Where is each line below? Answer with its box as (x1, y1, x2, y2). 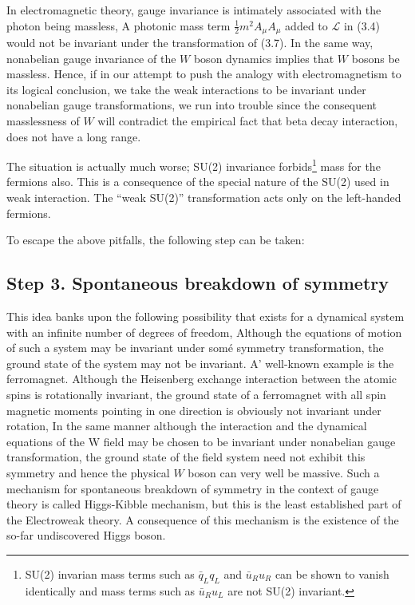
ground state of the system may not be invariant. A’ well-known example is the (6, 354, 394, 371)
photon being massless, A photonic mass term (6, 17, 231, 34)
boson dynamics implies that (193, 49, 334, 66)
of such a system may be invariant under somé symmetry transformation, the (6, 339, 384, 356)
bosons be (351, 49, 400, 66)
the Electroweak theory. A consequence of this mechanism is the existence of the (6, 511, 399, 528)
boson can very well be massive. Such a (188, 464, 380, 480)
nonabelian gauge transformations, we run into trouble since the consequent (6, 97, 377, 113)
